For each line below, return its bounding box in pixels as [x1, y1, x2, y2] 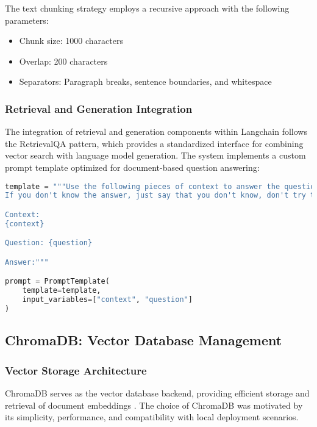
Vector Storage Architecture [5, 362, 147, 378]
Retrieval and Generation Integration [5, 101, 193, 116]
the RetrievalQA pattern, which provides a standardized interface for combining [5, 137, 304, 149]
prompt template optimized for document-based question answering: [5, 160, 260, 173]
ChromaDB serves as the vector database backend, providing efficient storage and [5, 386, 310, 399]
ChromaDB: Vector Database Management [5, 331, 282, 350]
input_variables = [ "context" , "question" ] [22, 295, 193, 304]
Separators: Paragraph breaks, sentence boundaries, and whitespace [19, 75, 272, 88]
